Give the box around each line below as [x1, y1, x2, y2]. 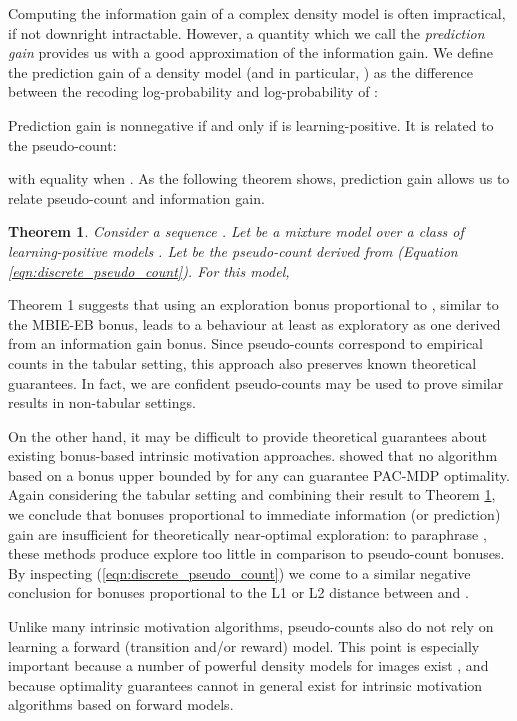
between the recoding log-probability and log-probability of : [8, 81, 379, 102]
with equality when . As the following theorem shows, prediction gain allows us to [8, 168, 510, 189]
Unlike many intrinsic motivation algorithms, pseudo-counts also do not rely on [8, 616, 494, 637]
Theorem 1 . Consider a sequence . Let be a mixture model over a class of [8, 221, 464, 242]
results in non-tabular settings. [8, 392, 196, 413]
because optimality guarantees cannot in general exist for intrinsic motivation [8, 674, 483, 695]
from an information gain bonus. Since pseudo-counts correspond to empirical [8, 333, 483, 354]
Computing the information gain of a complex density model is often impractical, [8, 3, 506, 23]
